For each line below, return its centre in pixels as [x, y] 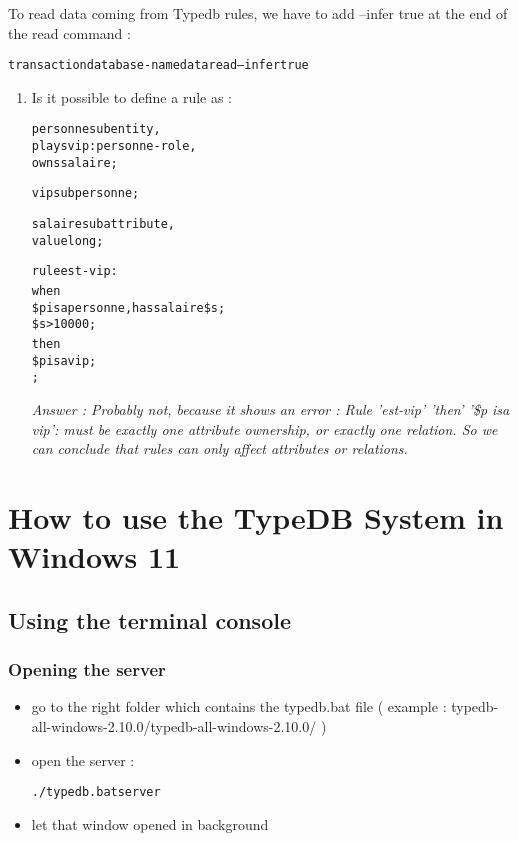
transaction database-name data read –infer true [158, 65]
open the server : [83, 759]
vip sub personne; [85, 193]
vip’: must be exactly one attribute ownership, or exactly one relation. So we [264, 428]
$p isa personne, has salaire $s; [128, 307]
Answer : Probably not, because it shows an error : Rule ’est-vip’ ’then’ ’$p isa [270, 408]
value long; [67, 240]
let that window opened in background [150, 823]
